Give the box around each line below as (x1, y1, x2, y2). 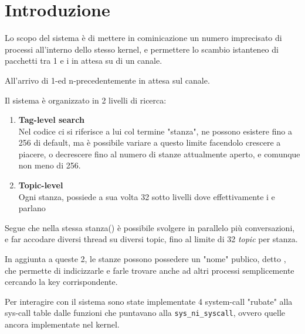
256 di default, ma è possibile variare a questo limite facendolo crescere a (18, 136, 281, 149)
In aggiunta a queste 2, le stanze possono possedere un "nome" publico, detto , (5, 253, 286, 265)
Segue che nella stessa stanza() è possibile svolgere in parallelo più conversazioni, (5, 221, 295, 233)
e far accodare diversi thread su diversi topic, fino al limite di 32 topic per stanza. (5, 233, 298, 245)
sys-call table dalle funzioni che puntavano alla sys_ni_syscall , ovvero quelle (5, 307, 286, 319)
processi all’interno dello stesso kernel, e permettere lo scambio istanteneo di (5, 43, 279, 55)
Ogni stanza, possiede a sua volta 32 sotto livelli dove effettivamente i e (18, 190, 275, 202)
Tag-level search (18, 113, 84, 126)
